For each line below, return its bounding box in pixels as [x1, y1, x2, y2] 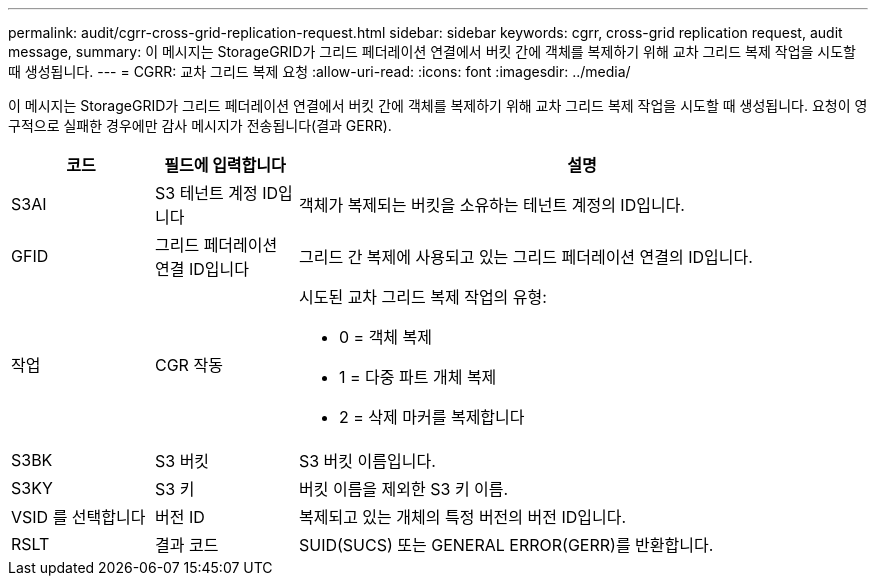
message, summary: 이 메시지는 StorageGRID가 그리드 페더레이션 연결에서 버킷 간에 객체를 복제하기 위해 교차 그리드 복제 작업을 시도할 [8, 43, 856, 60]
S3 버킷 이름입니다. [298, 451, 436, 471]
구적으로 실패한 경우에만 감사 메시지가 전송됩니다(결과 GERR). [8, 117, 392, 134]
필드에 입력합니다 [164, 155, 286, 175]
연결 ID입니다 [154, 259, 249, 279]
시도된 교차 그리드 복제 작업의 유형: [298, 287, 547, 307]
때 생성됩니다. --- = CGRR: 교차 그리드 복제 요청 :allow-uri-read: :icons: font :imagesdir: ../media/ [8, 63, 631, 80]
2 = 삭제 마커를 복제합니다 [338, 407, 525, 427]
